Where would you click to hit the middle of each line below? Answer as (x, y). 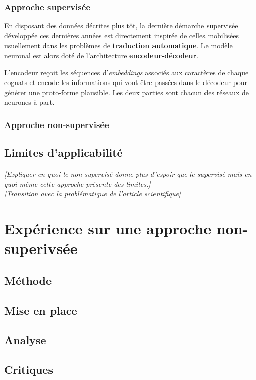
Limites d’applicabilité (63, 153)
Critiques (29, 370)
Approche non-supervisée (57, 124)
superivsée (41, 248)
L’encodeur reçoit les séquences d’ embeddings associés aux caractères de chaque (126, 72)
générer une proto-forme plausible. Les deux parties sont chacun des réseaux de (127, 92)
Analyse (25, 340)
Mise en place (41, 310)
